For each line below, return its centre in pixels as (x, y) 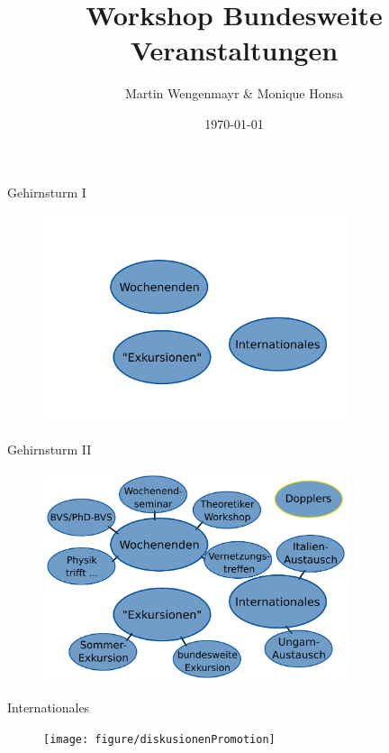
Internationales (49, 707)
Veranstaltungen (234, 50)
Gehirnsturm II (50, 450)
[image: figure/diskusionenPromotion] (159, 739)
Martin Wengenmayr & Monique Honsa (234, 93)
